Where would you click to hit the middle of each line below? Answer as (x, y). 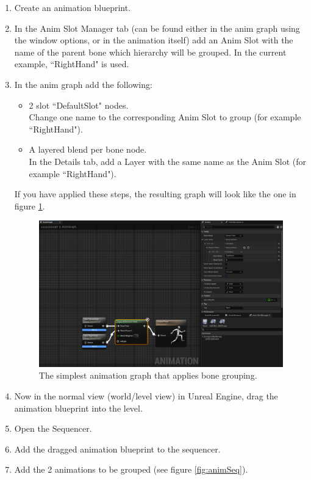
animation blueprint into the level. (78, 408)
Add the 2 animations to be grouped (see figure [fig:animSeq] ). (131, 469)
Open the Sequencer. (53, 428)
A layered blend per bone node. (88, 149)
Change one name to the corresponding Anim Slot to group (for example (165, 117)
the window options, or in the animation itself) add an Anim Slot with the (154, 40)
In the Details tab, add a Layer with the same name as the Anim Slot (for (168, 161)
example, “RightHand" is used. (72, 64)
